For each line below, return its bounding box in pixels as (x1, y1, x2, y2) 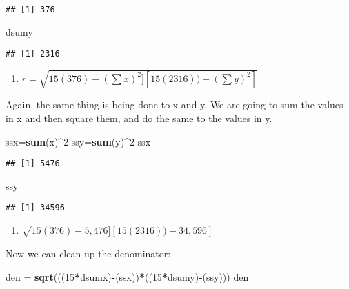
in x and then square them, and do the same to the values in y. (6, 111, 272, 126)
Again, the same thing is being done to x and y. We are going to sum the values (6, 97, 343, 112)
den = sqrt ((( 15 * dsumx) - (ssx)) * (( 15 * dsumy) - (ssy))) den (6, 269, 249, 283)
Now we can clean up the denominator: (6, 246, 171, 260)
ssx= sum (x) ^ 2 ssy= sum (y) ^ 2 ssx (6, 134, 151, 148)
